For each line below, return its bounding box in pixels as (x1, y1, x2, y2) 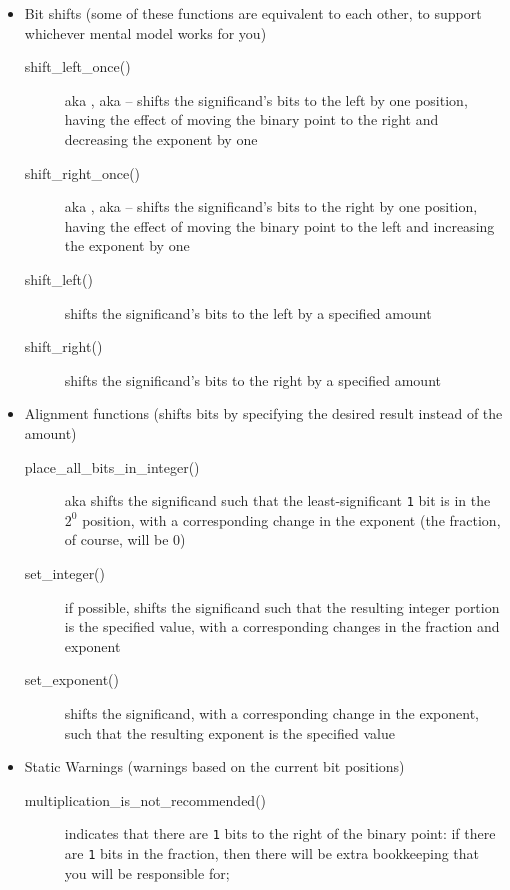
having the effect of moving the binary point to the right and (64, 109, 439, 130)
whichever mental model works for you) (24, 22, 267, 43)
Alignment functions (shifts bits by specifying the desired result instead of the (24, 403, 503, 424)
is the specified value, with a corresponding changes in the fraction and (64, 616, 500, 637)
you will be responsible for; (64, 862, 230, 883)
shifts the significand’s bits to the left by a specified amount (64, 302, 432, 323)
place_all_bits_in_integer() (24, 456, 200, 477)
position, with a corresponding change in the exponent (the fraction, (82, 509, 501, 530)
